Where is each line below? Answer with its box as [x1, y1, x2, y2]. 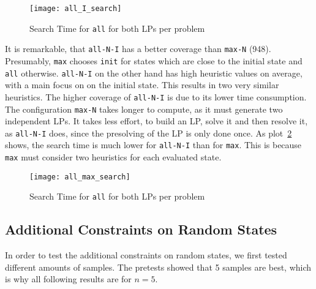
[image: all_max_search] [29, 172, 130, 181]
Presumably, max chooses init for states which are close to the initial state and [5, 54, 303, 67]
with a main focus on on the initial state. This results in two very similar [5, 78, 279, 91]
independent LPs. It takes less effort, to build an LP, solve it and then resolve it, [5, 114, 308, 127]
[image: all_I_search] [29, 4, 122, 13]
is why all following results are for [5, 272, 132, 285]
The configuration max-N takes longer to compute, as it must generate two [5, 102, 283, 115]
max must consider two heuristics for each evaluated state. [5, 151, 222, 163]
